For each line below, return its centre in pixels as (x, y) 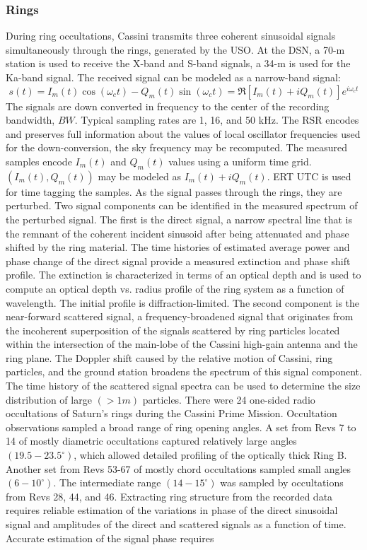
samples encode (39, 161)
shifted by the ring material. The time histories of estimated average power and (178, 247)
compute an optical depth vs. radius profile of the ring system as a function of (175, 288)
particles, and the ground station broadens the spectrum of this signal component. (184, 371)
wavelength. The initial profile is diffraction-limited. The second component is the (183, 302)
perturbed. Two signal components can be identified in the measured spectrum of (182, 205)
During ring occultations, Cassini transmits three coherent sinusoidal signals (171, 36)
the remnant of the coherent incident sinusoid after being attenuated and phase (177, 233)
